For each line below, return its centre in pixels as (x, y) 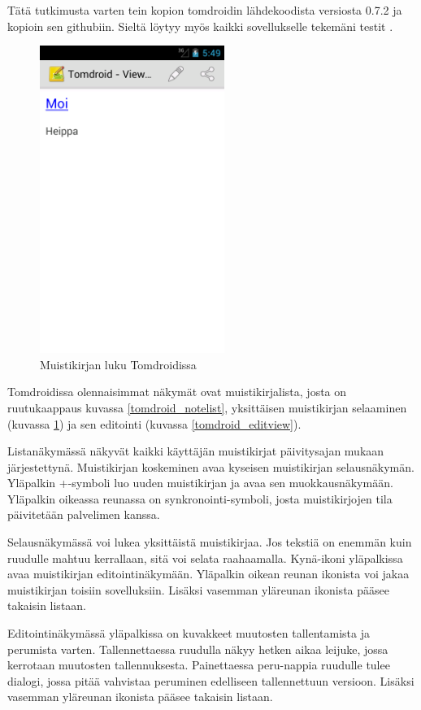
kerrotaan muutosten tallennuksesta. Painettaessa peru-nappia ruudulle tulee (199, 665)
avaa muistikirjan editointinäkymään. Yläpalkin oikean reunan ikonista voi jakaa (208, 574)
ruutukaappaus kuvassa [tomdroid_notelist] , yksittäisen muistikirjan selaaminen (207, 407)
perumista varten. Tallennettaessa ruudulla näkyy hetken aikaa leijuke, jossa (198, 649)
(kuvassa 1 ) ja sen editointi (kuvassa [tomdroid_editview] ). (154, 423)
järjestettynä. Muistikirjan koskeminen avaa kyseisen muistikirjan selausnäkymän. (211, 466)
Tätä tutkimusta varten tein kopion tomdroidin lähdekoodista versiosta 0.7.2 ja (205, 10)
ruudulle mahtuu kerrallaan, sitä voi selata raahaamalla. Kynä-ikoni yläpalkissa (205, 558)
